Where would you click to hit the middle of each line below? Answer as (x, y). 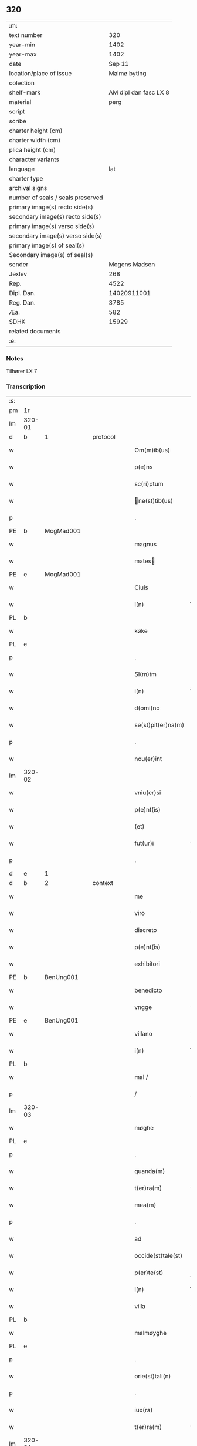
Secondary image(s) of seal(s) (51, 255)
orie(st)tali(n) (153, 1377)
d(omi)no (147, 708)
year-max (23, 54)
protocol (104, 437)
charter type (26, 178)
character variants (34, 159)
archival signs (28, 188)
